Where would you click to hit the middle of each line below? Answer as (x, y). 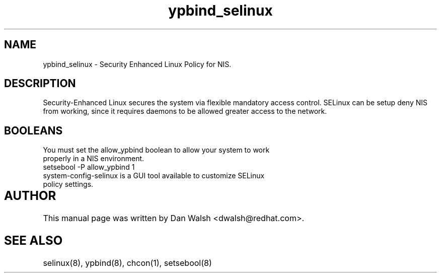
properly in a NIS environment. (94, 159)
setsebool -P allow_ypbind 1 (89, 167)
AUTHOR (30, 196)
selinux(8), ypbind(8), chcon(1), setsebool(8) (127, 263)
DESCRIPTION (40, 84)
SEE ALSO (33, 241)
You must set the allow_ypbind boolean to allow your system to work (156, 150)
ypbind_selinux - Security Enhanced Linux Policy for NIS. (137, 64)
